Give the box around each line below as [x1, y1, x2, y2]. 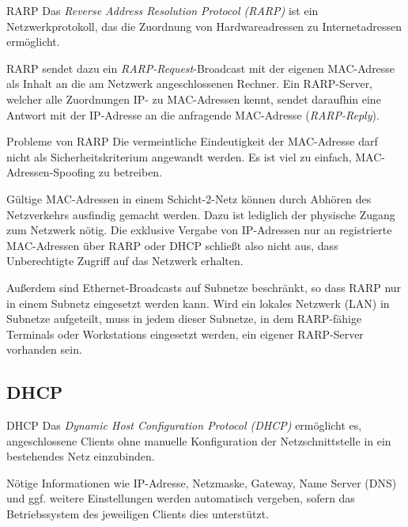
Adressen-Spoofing [6, 164, 96, 180]
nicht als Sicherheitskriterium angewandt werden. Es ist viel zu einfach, [6, 148, 352, 165]
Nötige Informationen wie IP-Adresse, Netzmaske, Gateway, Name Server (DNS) [6, 474, 397, 491]
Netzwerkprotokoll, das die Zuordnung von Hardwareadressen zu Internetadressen [6, 17, 402, 34]
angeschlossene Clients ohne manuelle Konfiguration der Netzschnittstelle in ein [6, 432, 391, 449]
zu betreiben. [98, 164, 163, 180]
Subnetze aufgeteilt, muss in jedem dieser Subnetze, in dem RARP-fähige [6, 310, 362, 327]
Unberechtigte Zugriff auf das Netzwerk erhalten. [6, 252, 244, 269]
